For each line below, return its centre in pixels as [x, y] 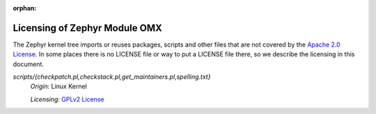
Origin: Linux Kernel [58, 86]
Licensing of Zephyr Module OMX [88, 28]
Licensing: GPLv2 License [67, 99]
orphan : [25, 8]
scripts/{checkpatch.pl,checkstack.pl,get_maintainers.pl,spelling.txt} [112, 77]
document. [29, 64]
